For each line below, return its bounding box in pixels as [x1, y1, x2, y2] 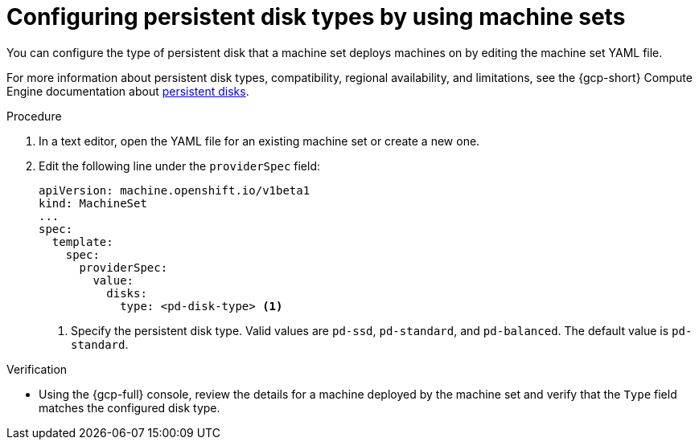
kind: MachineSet [39, 196, 147, 210]
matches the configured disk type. [39, 400, 220, 415]
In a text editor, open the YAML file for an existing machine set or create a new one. [39, 133, 480, 148]
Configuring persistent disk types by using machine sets [6, 3, 626, 31]
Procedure [6, 108, 62, 123]
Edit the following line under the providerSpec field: [39, 158, 321, 173]
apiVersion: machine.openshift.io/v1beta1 [39, 183, 310, 197]
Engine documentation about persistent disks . [6, 84, 249, 98]
